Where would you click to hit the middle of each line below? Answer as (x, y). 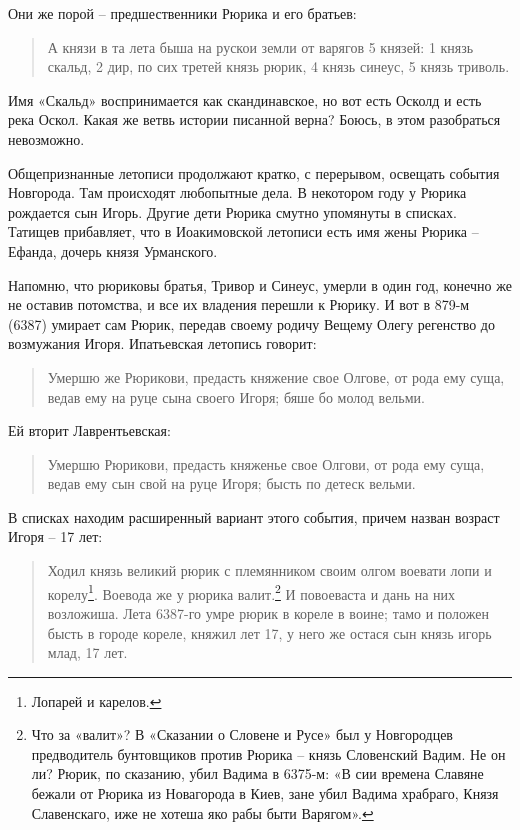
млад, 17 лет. (87, 652)
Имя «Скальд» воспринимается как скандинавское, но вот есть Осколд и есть (245, 99)
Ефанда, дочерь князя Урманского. (113, 250)
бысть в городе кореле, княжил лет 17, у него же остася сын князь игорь (269, 632)
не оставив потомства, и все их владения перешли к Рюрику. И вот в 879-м (239, 304)
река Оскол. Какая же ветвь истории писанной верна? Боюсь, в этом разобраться (254, 119)
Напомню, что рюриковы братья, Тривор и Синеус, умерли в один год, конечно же (260, 284)
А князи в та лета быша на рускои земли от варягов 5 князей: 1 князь (260, 46)
